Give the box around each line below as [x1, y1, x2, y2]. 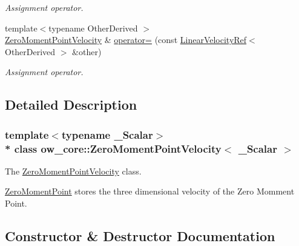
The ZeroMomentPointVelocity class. [5, 164, 142, 177]
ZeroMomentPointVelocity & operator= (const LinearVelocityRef [5, 33, 247, 46]
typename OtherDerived [48, 21, 138, 34]
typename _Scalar [61, 127, 153, 142]
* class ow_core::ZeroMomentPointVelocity [5, 141, 222, 156]
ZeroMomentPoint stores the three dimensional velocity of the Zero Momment [5, 185, 295, 198]
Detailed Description [5, 95, 137, 114]
